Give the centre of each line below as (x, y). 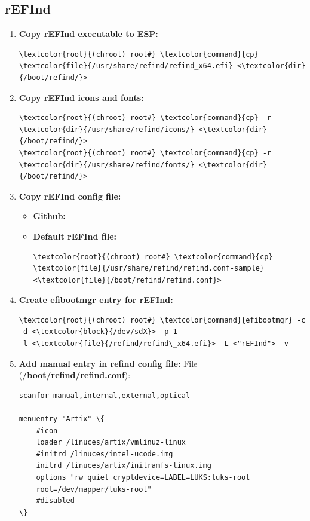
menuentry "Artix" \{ (62, 419)
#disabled (55, 501)
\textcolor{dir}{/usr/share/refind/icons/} (107, 129)
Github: (49, 216)
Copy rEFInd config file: (70, 196)
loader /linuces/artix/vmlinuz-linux (111, 442)
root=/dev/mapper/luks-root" (94, 489)
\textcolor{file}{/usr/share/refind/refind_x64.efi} (126, 66)
